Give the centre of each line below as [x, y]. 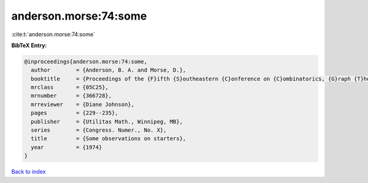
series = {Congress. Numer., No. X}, [99, 130]
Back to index [29, 172]
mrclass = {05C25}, [70, 88]
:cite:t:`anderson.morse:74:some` [53, 34]
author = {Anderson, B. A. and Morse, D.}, [109, 70]
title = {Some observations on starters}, [109, 139]
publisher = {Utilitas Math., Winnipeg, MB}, [107, 121]
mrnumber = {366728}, [71, 96]
